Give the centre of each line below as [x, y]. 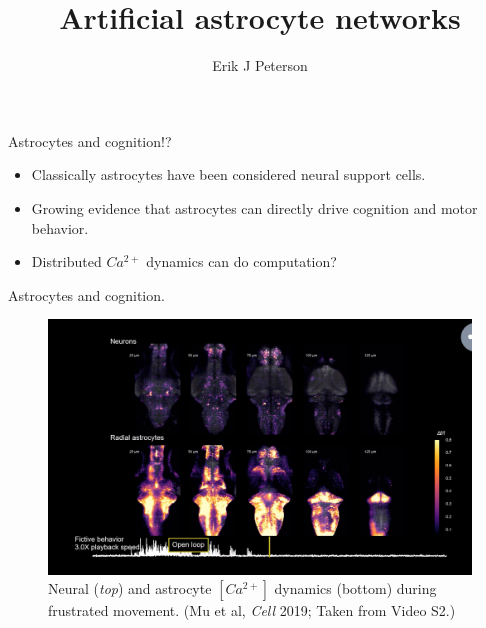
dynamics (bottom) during [355, 588]
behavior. [60, 227]
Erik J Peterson [260, 65]
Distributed [66, 261]
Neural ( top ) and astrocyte [130, 588]
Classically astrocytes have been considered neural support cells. [228, 174]
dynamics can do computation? [241, 261]
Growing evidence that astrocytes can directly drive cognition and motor [254, 207]
